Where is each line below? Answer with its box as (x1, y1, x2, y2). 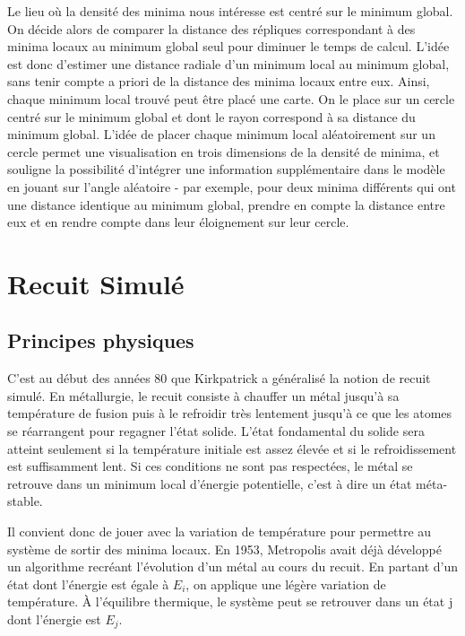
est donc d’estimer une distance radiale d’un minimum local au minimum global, (7, 54, 450, 73)
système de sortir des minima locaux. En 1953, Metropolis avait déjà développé (7, 539, 442, 558)
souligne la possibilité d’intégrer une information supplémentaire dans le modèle (7, 160, 445, 179)
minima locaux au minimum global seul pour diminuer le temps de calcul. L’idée (7, 37, 450, 56)
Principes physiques (7, 327, 194, 354)
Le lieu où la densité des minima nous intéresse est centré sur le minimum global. (7, 2, 453, 20)
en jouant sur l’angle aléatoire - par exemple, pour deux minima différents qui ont (7, 177, 456, 196)
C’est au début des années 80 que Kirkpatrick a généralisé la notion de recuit (7, 369, 431, 388)
